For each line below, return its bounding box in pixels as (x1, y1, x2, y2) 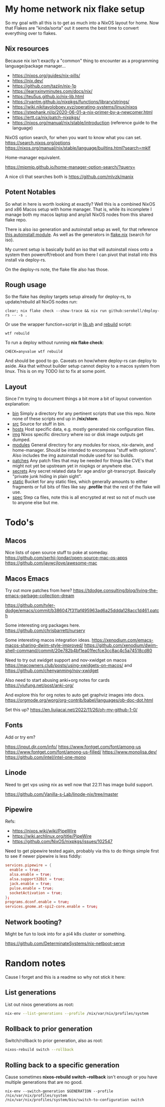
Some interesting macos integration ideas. (5, 637, 91, 643)
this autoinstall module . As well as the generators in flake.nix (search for (5, 231, 152, 237)
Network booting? (5, 918, 62, 926)
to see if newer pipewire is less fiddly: (5, 853, 82, 859)
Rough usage (5, 280, 47, 289)
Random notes (5, 958, 66, 969)
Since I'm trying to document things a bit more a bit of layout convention (5, 396, 152, 402)
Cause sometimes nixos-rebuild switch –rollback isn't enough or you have (5, 1074, 158, 1080)
